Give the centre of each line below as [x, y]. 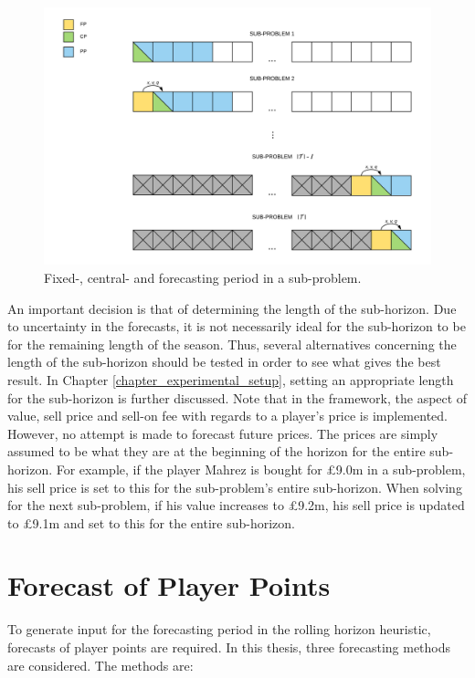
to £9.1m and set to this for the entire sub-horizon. [151, 522]
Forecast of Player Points [169, 585]
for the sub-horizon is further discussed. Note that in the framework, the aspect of [237, 397]
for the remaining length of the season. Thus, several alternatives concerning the [232, 344]
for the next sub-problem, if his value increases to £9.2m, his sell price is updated [236, 505]
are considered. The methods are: [100, 665]
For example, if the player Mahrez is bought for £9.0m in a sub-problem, [261, 469]
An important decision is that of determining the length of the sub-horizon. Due [232, 308]
